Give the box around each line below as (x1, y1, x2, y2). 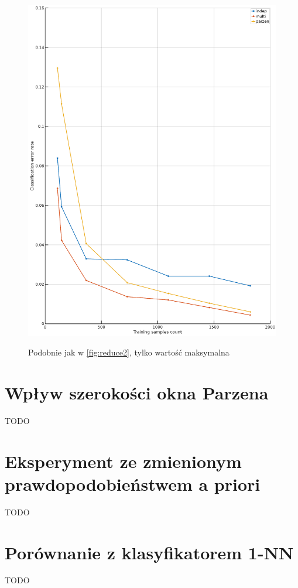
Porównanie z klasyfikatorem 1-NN (5, 540, 294, 564)
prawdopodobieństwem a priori (5, 471, 261, 495)
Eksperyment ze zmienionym (5, 449, 242, 473)
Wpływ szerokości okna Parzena (5, 380, 269, 404)
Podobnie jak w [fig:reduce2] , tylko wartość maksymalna (28, 346, 230, 358)
